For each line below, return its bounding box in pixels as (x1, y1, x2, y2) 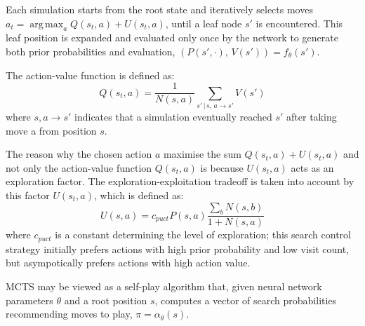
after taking (286, 109, 337, 123)
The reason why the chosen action (6, 147, 152, 161)
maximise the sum (163, 147, 241, 161)
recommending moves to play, (6, 306, 133, 321)
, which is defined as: (93, 187, 184, 202)
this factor (6, 187, 50, 202)
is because (200, 160, 244, 175)
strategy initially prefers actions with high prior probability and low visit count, (6, 241, 350, 256)
